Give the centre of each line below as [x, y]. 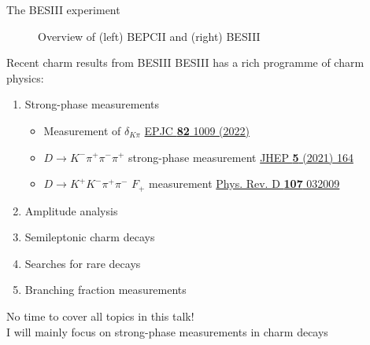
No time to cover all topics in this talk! [100, 316]
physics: [25, 77]
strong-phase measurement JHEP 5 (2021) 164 [241, 157]
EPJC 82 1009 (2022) [197, 130]
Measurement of [82, 130]
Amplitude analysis [71, 210]
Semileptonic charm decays [90, 237]
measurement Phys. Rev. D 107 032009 [244, 184]
